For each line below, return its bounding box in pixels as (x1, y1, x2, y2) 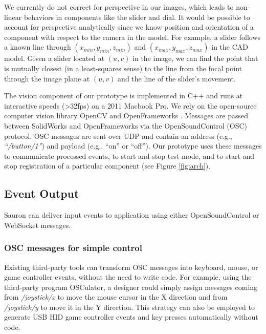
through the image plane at (4, 73, 90, 83)
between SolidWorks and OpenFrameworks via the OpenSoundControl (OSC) (4, 120, 248, 131)
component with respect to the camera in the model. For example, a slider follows (4, 31, 261, 42)
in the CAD (211, 41, 248, 52)
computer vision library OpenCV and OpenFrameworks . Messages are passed (4, 110, 248, 121)
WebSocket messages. (4, 219, 71, 230)
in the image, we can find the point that (132, 53, 258, 64)
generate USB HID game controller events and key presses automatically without (4, 311, 258, 322)
